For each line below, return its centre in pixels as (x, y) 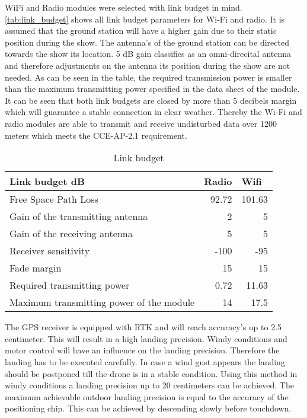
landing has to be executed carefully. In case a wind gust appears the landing (145, 361)
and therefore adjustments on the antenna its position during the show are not (148, 65)
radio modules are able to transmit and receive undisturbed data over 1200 (141, 123)
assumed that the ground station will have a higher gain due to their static (141, 31)
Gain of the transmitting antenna (79, 216)
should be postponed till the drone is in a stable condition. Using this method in (151, 373)
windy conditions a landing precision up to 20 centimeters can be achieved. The (149, 385)
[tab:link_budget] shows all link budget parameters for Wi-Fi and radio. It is (145, 19)
